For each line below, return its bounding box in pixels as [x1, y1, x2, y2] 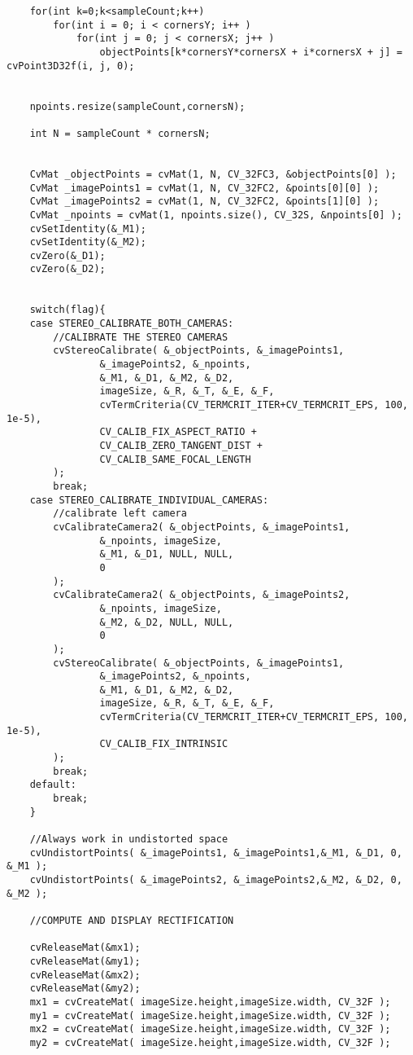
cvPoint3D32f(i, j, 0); [7, 59, 135, 72]
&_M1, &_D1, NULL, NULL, [99, 548, 234, 560]
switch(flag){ [29, 304, 106, 316]
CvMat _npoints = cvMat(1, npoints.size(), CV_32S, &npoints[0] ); [29, 209, 402, 221]
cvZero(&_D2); [29, 263, 106, 275]
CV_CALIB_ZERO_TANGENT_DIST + [99, 440, 263, 451]
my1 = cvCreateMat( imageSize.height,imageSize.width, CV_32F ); [29, 1009, 391, 1022]
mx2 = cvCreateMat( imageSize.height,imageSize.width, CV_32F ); [29, 1023, 391, 1035]
